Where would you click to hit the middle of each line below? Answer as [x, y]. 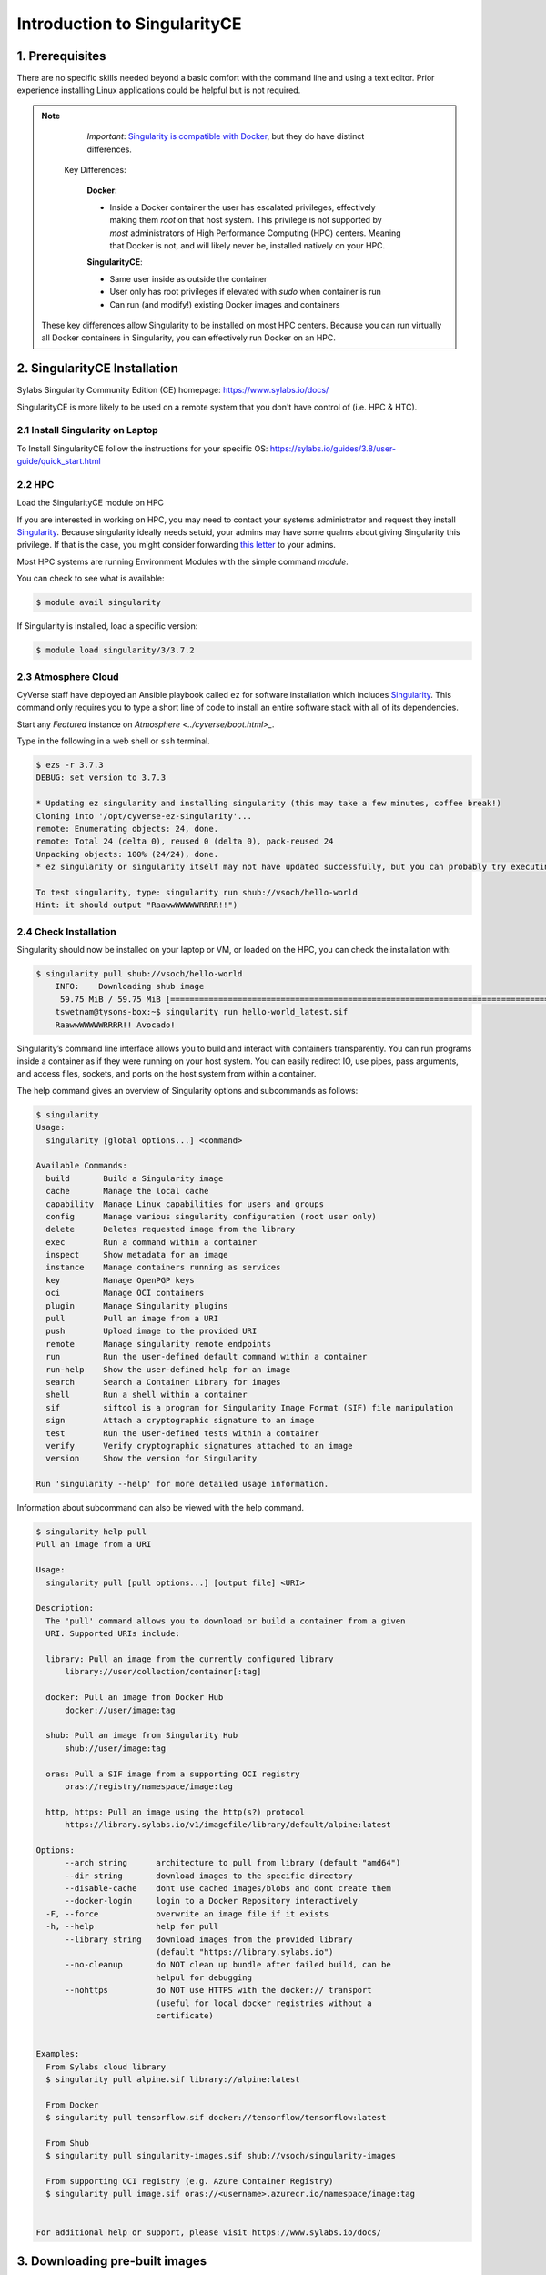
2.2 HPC [35, 484]
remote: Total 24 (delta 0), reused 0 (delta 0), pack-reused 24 [185, 841]
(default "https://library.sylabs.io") [245, 1951]
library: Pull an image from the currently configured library [190, 1659]
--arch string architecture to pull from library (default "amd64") [233, 1863]
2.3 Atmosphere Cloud [68, 676]
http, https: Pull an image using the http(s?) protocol [175, 1812]
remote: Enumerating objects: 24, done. [127, 829]
